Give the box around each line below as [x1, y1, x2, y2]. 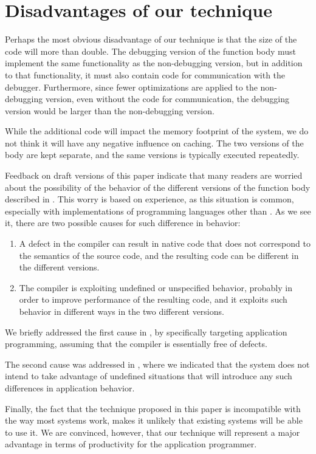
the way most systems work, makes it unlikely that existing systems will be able [5, 414, 303, 427]
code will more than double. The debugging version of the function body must [5, 44, 296, 57]
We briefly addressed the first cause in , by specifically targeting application [5, 325, 287, 338]
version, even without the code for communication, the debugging [45, 92, 290, 105]
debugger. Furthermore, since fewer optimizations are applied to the [5, 80, 258, 93]
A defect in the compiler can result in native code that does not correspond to [19, 237, 311, 250]
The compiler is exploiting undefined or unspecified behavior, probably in [19, 281, 292, 294]
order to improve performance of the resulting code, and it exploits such [19, 293, 287, 306]
